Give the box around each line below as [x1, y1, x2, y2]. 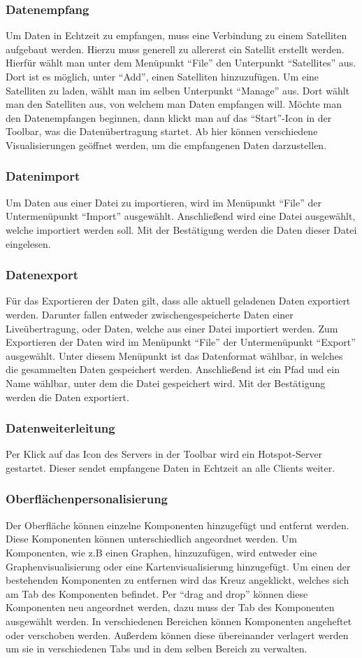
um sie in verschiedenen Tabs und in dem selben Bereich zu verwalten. [6, 641, 307, 656]
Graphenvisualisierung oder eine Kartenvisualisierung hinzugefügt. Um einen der [6, 559, 351, 573]
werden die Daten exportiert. [6, 389, 129, 404]
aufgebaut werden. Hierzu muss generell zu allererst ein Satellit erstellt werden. [6, 41, 345, 56]
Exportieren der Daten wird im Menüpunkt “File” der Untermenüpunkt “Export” [6, 335, 356, 349]
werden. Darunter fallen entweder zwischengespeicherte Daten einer [6, 307, 294, 321]
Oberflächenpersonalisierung [6, 490, 168, 507]
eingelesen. [6, 236, 51, 251]
